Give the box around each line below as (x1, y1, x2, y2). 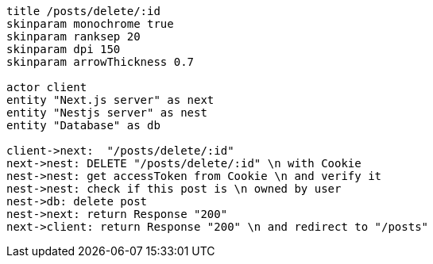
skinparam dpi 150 (6, 43, 121, 55)
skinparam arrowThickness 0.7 (6, 55, 195, 68)
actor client (6, 81, 87, 94)
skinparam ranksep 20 (6, 30, 141, 43)
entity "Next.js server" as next (6, 94, 215, 106)
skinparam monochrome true (6, 17, 174, 30)
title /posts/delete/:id (6, 5, 160, 17)
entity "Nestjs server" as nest (6, 106, 207, 119)
